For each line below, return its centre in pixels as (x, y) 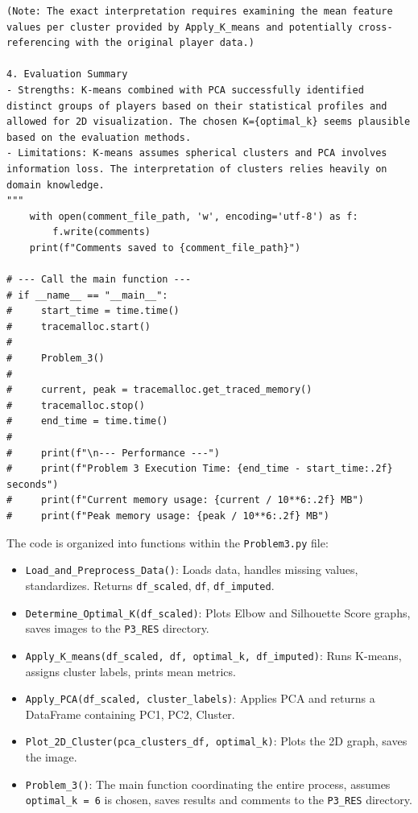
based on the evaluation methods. (99, 137)
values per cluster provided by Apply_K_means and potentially (180, 27)
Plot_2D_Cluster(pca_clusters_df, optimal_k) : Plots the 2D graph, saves (216, 741)
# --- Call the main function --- (99, 280)
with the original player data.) (165, 43)
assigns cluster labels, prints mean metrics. (130, 671)
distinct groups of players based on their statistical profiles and (197, 106)
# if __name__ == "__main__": (87, 295)
